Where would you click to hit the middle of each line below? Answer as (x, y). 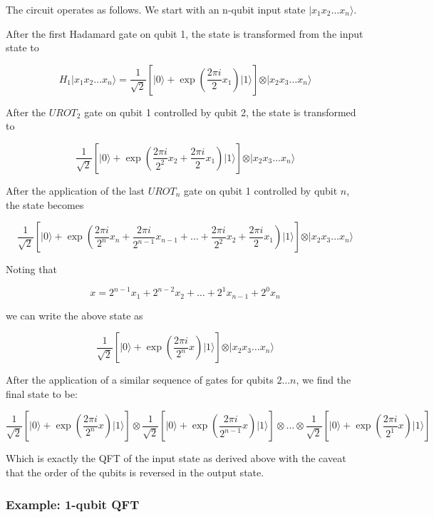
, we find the (324, 380)
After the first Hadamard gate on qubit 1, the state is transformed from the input (185, 33)
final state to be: (42, 393)
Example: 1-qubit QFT (73, 504)
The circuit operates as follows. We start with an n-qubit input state (156, 9)
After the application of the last (75, 190)
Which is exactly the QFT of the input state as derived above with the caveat (176, 458)
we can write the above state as (74, 315)
